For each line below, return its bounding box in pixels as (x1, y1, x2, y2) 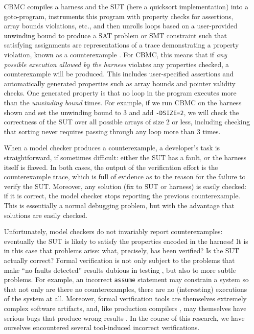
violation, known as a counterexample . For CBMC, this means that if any (4, 49, 227, 59)
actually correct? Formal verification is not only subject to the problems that (4, 255, 235, 265)
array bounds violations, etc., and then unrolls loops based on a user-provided (4, 21, 238, 31)
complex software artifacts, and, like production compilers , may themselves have (4, 303, 247, 313)
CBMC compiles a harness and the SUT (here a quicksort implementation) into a (4, 1, 249, 11)
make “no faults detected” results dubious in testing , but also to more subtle (4, 264, 236, 275)
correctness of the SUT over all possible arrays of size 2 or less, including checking (4, 117, 250, 127)
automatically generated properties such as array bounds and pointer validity (4, 78, 236, 88)
